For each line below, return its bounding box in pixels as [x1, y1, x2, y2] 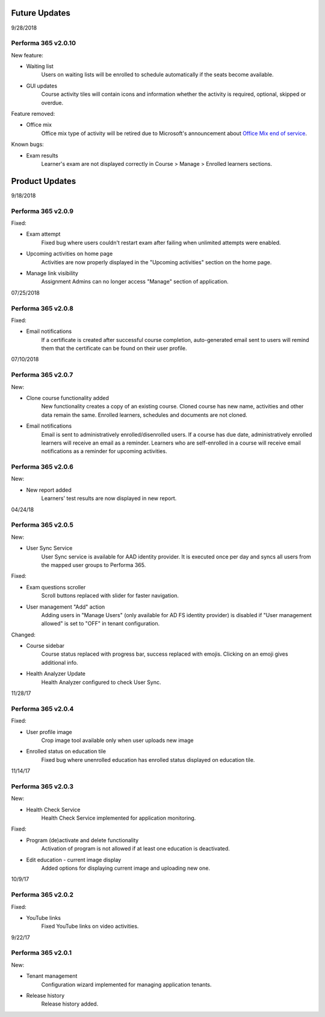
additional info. [41, 659, 78, 666]
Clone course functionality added [26, 394, 110, 401]
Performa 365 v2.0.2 [11, 890, 74, 899]
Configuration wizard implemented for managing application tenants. [41, 981, 212, 988]
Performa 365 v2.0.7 [11, 371, 73, 379]
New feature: [11, 51, 43, 59]
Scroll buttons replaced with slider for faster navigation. [41, 592, 179, 600]
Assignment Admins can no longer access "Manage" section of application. [41, 278, 229, 285]
